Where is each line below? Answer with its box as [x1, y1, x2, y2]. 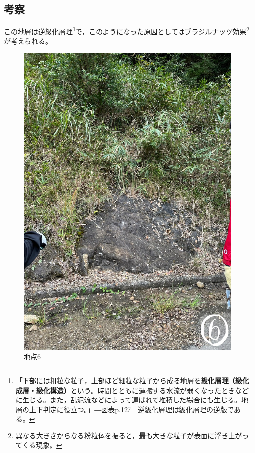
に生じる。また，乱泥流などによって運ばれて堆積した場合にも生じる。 [15, 395, 241, 405]
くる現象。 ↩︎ [22, 440, 62, 450]
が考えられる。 [4, 36, 52, 46]
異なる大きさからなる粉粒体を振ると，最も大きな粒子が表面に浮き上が [15, 430, 242, 440]
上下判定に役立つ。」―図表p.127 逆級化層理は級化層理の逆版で [29, 404, 234, 414]
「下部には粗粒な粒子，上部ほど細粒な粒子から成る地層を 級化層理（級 [15, 375, 242, 385]
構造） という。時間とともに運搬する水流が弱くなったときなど [50, 385, 249, 395]
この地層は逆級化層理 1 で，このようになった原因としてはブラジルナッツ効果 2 [4, 25, 250, 36]
